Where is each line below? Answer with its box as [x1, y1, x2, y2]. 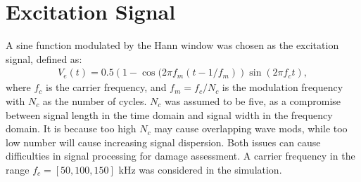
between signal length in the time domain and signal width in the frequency [6, 107, 333, 122]
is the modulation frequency [222, 80, 343, 94]
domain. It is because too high [6, 121, 137, 136]
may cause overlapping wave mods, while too [154, 121, 348, 136]
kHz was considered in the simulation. [118, 162, 282, 176]
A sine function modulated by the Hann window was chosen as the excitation [6, 38, 339, 52]
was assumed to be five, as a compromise [165, 93, 341, 108]
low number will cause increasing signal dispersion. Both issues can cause [6, 134, 321, 149]
